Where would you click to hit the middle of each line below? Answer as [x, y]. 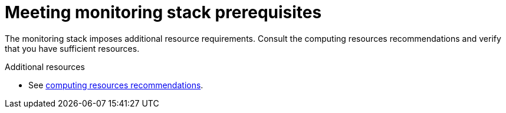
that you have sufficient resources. [72, 48]
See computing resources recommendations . [116, 85]
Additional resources [45, 67]
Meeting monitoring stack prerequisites [163, 12]
